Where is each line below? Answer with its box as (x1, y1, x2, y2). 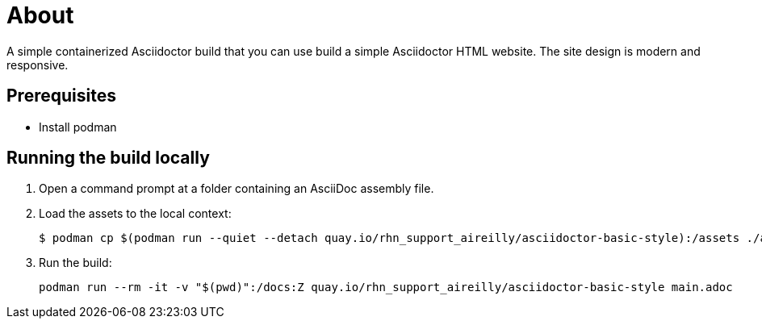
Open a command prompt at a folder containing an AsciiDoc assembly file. (39, 181, 434, 196)
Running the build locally (6, 148, 210, 169)
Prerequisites (6, 85, 116, 106)
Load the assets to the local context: (39, 206, 232, 221)
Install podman (39, 119, 117, 134)
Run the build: (39, 256, 112, 270)
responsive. (6, 57, 69, 72)
